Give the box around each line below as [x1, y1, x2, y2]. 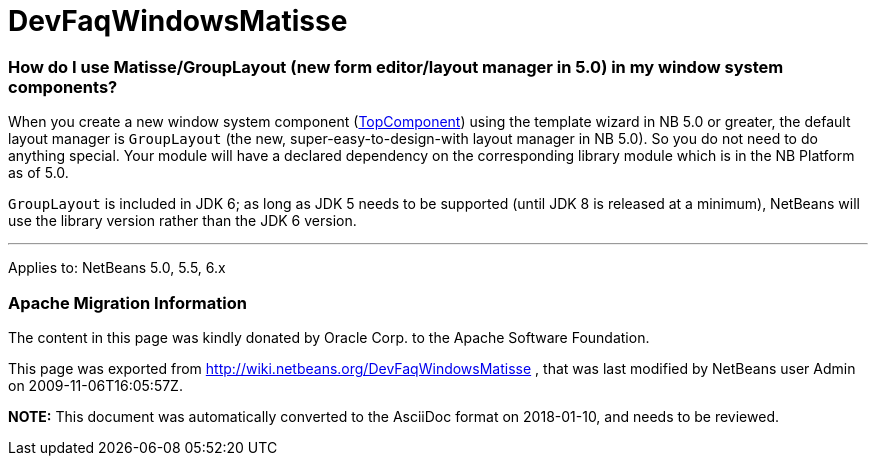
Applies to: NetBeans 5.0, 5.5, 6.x [8, 259, 226, 277]
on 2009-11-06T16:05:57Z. [8, 376, 183, 394]
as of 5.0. [8, 164, 69, 182]
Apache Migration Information [8, 292, 247, 313]
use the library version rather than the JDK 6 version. [8, 212, 357, 230]
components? [8, 76, 118, 97]
